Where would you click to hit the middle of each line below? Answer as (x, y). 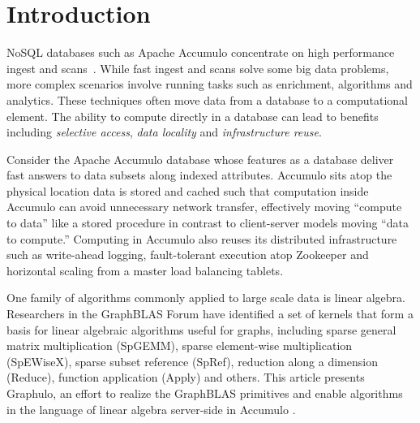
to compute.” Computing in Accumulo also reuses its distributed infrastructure (202, 238)
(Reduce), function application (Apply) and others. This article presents (186, 377)
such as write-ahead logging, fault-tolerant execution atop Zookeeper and (188, 255)
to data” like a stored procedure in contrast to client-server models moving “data (208, 223)
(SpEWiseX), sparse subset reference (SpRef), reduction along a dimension (192, 361)
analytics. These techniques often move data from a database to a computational (207, 99)
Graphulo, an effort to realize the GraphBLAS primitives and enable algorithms (205, 393)
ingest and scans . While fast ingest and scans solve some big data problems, (198, 68)
